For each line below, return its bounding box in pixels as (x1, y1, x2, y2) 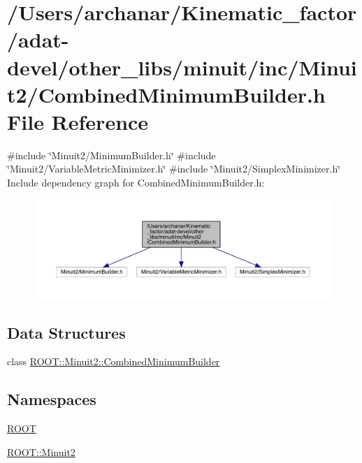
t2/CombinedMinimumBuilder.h (7, 80, 326, 108)
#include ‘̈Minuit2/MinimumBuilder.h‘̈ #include (7, 147, 216, 162)
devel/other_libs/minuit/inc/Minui (7, 52, 357, 81)
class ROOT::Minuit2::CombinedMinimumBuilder (7, 354, 220, 369)
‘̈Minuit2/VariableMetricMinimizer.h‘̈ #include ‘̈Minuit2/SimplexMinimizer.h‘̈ (7, 161, 341, 176)
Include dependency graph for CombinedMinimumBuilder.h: (7, 175, 265, 190)
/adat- (7, 25, 69, 54)
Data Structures (7, 321, 126, 343)
